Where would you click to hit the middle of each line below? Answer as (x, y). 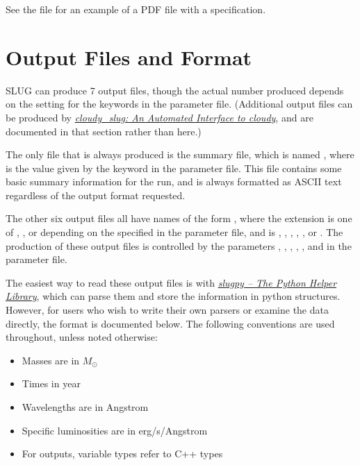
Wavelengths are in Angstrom (85, 407)
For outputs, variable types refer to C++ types (122, 454)
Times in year (51, 383)
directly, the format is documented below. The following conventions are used (170, 323)
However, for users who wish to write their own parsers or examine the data (167, 310)
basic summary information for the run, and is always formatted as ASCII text (174, 181)
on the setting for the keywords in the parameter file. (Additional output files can (179, 104)
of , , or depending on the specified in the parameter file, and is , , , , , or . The (174, 232)
